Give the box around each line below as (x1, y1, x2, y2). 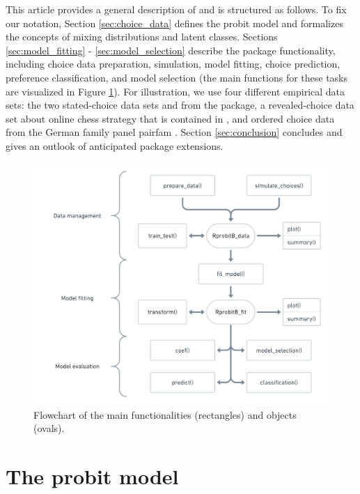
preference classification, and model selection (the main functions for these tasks (6, 70, 348, 84)
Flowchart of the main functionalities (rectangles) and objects (33, 407, 297, 422)
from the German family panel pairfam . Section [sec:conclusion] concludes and (6, 125, 343, 139)
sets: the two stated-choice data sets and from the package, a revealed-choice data (6, 98, 354, 112)
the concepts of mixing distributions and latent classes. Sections (6, 29, 278, 44)
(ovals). (33, 421, 65, 435)
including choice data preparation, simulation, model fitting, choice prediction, (6, 56, 341, 71)
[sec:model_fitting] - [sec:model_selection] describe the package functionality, (6, 43, 336, 57)
